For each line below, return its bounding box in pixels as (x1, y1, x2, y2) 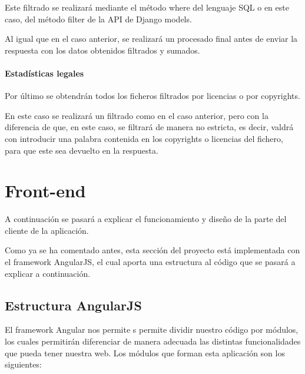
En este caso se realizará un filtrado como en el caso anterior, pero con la (5, 109, 268, 121)
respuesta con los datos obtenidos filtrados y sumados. (5, 44, 200, 56)
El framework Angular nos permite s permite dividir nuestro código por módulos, (5, 323, 299, 336)
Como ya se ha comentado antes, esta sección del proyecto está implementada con (5, 244, 300, 256)
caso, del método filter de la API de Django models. (5, 12, 192, 25)
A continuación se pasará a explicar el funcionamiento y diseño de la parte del (5, 213, 287, 225)
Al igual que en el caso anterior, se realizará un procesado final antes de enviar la (5, 32, 298, 45)
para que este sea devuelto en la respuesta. (5, 144, 158, 156)
